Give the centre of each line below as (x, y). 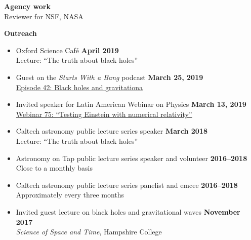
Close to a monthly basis (54, 168)
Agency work (27, 6)
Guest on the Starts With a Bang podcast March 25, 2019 (110, 77)
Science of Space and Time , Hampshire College (89, 232)
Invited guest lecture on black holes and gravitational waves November (128, 211)
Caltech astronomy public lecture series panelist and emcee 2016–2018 (127, 185)
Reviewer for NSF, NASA (44, 16)
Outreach (20, 33)
